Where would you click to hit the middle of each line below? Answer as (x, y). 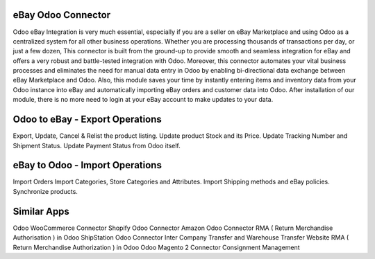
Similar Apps (41, 211)
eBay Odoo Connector (62, 15)
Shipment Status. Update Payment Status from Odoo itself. (97, 145)
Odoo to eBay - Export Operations (87, 119)
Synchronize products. (45, 191)
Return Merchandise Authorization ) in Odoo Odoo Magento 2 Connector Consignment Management (156, 247)
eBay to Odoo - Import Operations (87, 165)
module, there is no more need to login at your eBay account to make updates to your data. (143, 100)
